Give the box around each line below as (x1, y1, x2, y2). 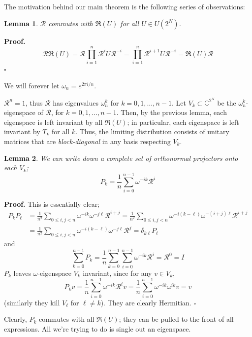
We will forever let (4, 80, 60, 90)
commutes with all (38, 314, 94, 324)
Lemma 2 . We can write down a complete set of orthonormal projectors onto (4, 152, 238, 163)
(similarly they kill (4, 297, 60, 307)
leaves (13, 267, 31, 278)
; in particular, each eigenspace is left (127, 116, 239, 127)
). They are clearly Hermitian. (100, 297, 191, 307)
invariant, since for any (83, 267, 152, 278)
